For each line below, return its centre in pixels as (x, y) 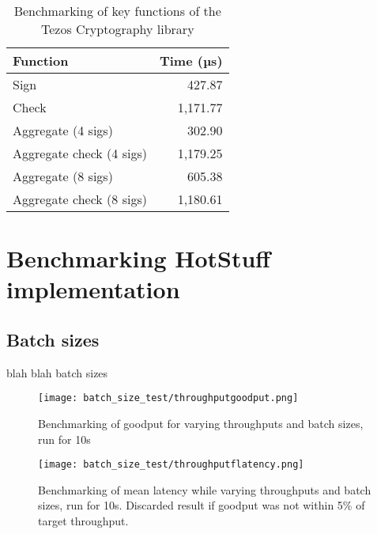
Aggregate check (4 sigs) (80, 153)
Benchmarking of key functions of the (117, 11)
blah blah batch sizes (57, 372)
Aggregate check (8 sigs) (80, 199)
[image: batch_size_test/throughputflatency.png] (171, 465)
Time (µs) (191, 61)
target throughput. (83, 521)
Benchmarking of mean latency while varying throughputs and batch (205, 489)
